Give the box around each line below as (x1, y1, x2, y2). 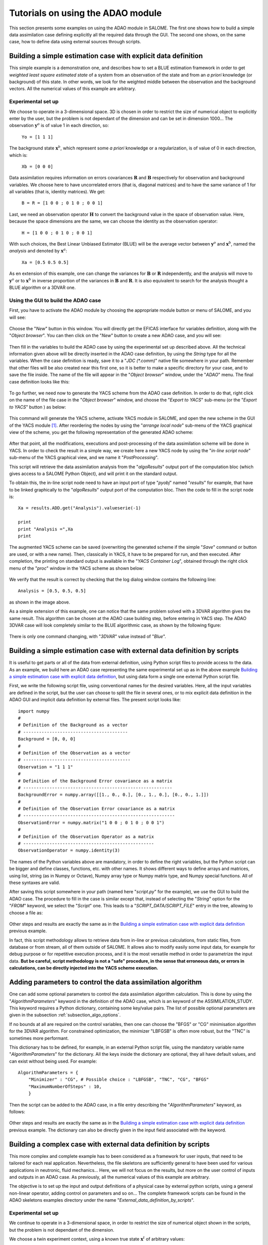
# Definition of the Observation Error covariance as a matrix (18, 806, 175, 812)
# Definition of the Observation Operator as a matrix (18, 834, 154, 839)
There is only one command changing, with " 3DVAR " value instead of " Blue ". (9, 633, 166, 639)
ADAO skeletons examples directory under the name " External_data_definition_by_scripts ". (9, 1197, 195, 1203)
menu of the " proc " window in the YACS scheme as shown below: (9, 565, 144, 571)
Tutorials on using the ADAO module (9, 7, 162, 18)
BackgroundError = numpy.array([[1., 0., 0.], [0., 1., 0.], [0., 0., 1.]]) (18, 792, 209, 798)
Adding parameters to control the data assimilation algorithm (9, 978, 202, 987)
